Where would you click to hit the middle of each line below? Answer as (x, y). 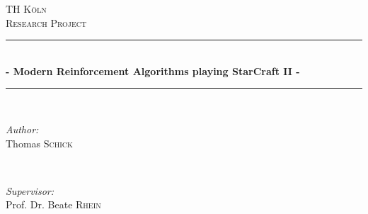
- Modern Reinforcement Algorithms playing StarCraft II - (153, 71)
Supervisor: (30, 190)
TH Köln (26, 9)
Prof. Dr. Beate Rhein (53, 204)
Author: (22, 129)
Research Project (46, 22)
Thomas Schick (39, 143)
